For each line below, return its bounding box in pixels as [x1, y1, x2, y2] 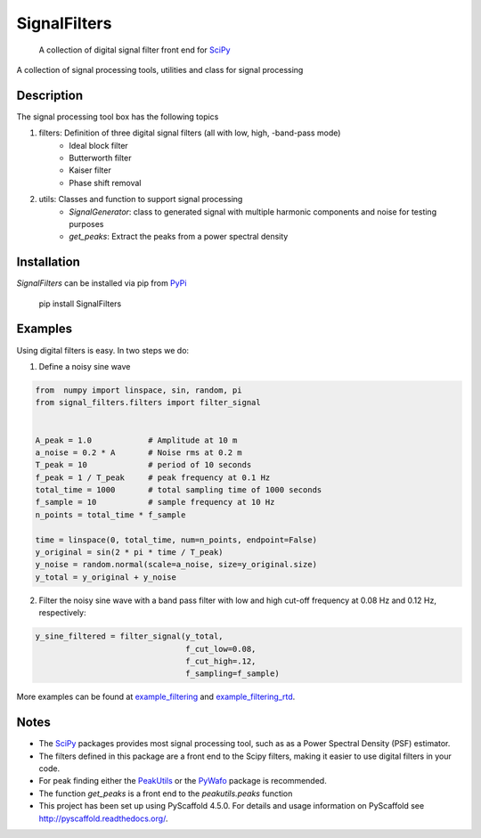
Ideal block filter [69, 140, 128, 151]
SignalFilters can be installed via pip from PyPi [16, 278, 187, 289]
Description [16, 87, 84, 102]
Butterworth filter [69, 152, 132, 164]
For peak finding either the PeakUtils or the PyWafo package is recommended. [38, 776, 327, 786]
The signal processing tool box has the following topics [16, 111, 219, 122]
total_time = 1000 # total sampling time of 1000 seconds [35, 485, 322, 495]
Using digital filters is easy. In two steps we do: [16, 345, 190, 355]
